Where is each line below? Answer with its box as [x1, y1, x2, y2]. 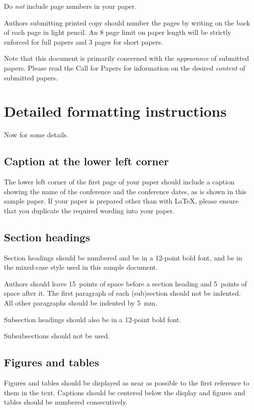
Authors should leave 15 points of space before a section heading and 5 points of [4, 278, 247, 288]
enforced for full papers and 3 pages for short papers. [4, 36, 163, 47]
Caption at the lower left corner [4, 154, 169, 169]
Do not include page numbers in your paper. [4, 1, 137, 11]
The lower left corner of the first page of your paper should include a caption [4, 177, 234, 187]
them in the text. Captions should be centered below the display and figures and [4, 387, 246, 397]
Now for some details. [4, 129, 69, 140]
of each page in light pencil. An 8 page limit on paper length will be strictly [4, 27, 231, 37]
